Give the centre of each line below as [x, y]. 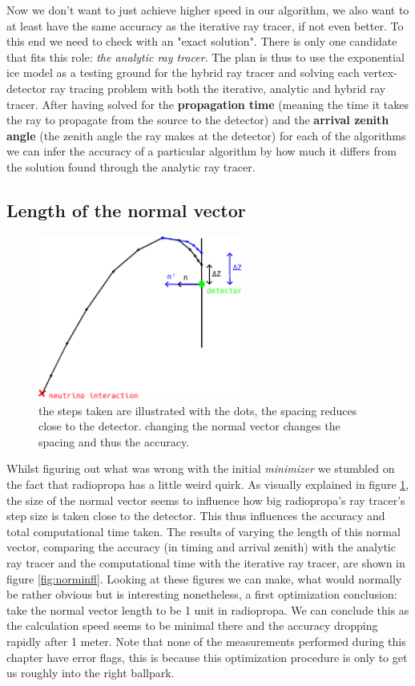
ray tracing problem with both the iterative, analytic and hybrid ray [218, 88]
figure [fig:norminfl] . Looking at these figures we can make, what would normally [204, 578]
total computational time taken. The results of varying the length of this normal [203, 531]
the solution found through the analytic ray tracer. [131, 166]
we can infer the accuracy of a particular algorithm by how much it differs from [201, 151]
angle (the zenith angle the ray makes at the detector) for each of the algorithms [206, 135]
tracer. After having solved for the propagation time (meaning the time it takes [207, 104]
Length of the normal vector [126, 210]
